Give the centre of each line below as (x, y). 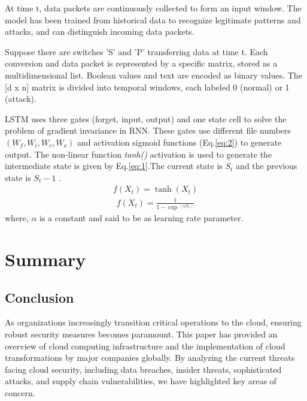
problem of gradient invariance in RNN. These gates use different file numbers (148, 130)
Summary (45, 259)
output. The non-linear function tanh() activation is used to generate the (139, 154)
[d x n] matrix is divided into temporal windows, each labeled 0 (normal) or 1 (147, 87)
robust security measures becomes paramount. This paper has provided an (141, 334)
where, (17, 218)
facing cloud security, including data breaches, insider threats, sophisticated (143, 369)
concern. (20, 392)
